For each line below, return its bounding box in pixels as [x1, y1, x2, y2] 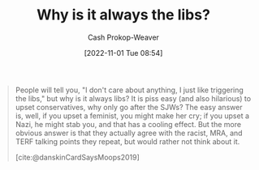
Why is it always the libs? [37, 6, 210, 24]
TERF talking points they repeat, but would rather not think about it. [15, 136, 240, 147]
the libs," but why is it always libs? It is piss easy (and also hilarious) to [15, 93, 252, 103]
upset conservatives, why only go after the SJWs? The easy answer [15, 102, 243, 112]
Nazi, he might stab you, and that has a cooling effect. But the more [15, 119, 241, 129]
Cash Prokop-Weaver [87, 32, 160, 42]
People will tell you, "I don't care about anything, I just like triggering [15, 85, 244, 95]
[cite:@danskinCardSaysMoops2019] [15, 152, 140, 162]
